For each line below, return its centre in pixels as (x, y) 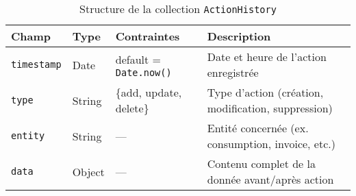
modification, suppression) (270, 108)
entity (28, 136)
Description (239, 36)
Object (88, 171)
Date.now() (143, 72)
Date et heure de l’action (267, 57)
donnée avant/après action (270, 179)
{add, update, (149, 92)
